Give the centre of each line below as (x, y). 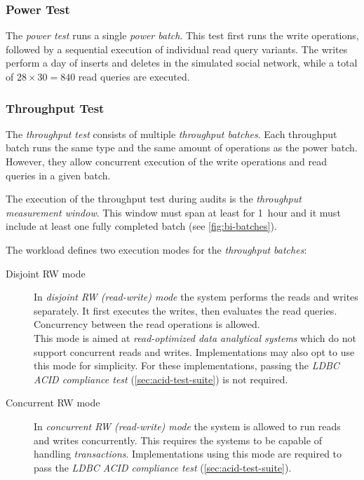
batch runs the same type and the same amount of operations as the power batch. (182, 148)
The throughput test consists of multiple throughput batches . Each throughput (171, 133)
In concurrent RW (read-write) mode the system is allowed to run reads (187, 426)
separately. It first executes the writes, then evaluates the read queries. (186, 310)
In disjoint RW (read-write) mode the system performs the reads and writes (196, 297)
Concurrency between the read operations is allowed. (147, 324)
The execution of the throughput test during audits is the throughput (154, 199)
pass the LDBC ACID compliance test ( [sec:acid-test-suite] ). (163, 467)
